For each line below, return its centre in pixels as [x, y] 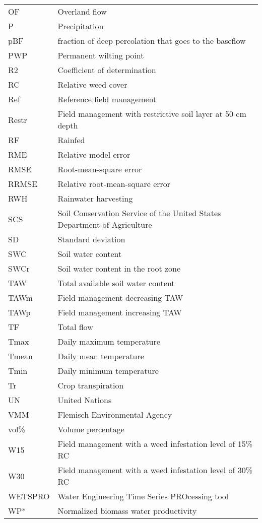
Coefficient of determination [107, 70]
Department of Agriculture [105, 224]
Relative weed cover [92, 84]
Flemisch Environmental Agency [115, 414]
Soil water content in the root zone [119, 268]
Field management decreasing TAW [120, 298]
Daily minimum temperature [108, 371]
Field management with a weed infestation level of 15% [155, 444]
